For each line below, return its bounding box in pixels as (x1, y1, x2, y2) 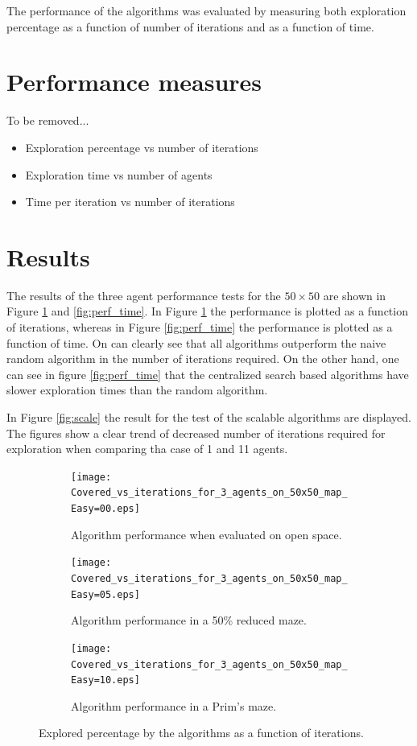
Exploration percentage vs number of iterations (25, 138, 258, 155)
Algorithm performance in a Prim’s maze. (71, 697, 277, 714)
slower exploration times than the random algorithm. (6, 381, 268, 398)
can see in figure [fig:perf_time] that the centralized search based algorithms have (6, 365, 409, 382)
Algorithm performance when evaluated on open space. (71, 525, 342, 542)
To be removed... (6, 112, 89, 129)
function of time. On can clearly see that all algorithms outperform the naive (6, 334, 386, 351)
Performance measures (6, 65, 262, 98)
